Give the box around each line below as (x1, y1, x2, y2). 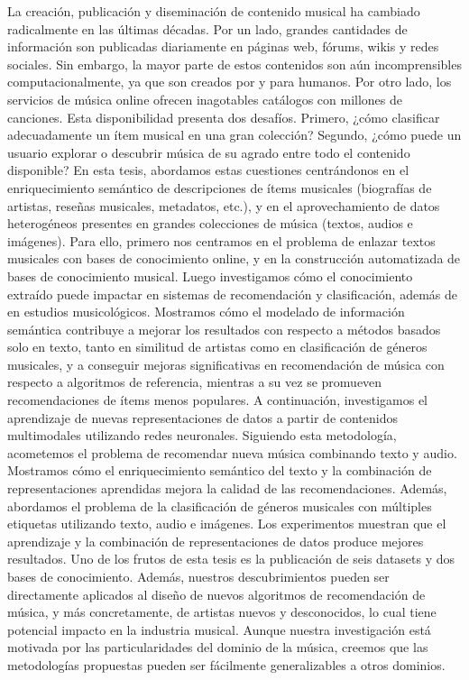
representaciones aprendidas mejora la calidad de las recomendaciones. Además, (7, 479, 447, 498)
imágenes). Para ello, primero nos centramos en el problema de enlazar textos (7, 231, 436, 250)
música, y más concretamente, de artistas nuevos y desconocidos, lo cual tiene (7, 602, 437, 621)
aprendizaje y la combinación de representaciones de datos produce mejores (7, 531, 424, 550)
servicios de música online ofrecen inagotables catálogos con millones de (7, 89, 402, 108)
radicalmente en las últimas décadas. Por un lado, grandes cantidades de (7, 19, 408, 38)
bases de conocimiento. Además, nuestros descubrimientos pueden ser (7, 567, 390, 585)
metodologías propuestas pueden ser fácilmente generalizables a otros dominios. (7, 655, 446, 674)
